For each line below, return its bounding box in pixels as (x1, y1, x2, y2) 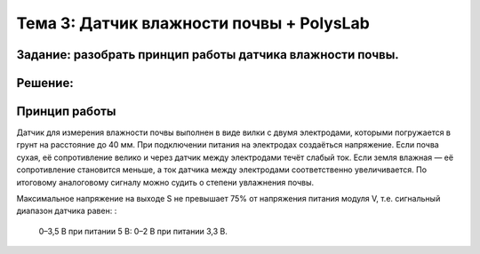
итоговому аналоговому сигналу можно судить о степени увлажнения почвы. (16, 177, 315, 187)
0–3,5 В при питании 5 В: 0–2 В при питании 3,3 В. (38, 226, 228, 236)
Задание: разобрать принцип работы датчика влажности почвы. (16, 47, 399, 62)
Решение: (16, 75, 75, 91)
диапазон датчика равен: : (16, 205, 117, 217)
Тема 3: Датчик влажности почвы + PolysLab (16, 13, 371, 33)
